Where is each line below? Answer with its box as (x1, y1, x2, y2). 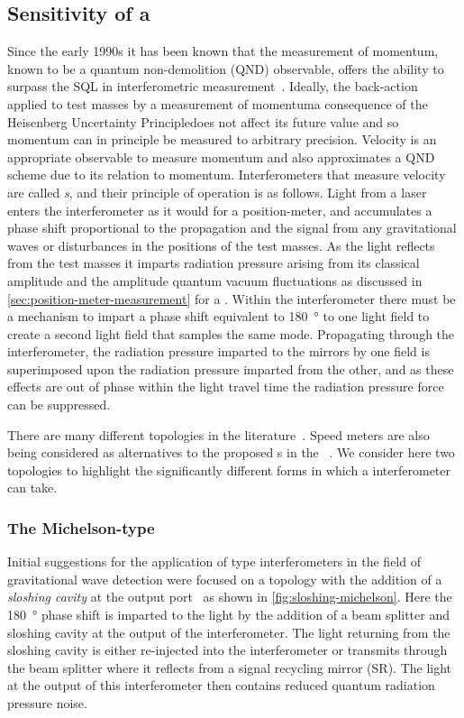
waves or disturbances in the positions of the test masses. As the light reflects (7, 235, 435, 254)
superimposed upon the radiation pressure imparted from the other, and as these (7, 359, 454, 378)
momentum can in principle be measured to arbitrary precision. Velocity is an (7, 130, 437, 149)
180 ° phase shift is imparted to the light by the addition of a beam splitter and (7, 605, 450, 624)
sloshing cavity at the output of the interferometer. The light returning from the (7, 622, 450, 641)
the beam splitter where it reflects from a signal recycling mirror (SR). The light (7, 658, 452, 677)
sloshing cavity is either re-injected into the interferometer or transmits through (7, 640, 448, 659)
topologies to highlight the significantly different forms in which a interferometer (7, 460, 450, 479)
